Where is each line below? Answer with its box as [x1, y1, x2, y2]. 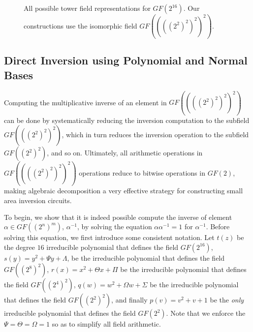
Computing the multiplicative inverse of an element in [4, 97, 167, 107]
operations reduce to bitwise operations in [79, 167, 205, 178]
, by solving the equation [77, 221, 152, 232]
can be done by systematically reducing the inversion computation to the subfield [4, 115, 250, 125]
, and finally [111, 295, 148, 305]
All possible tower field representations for [24, 3, 151, 13]
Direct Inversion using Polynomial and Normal [4, 53, 248, 68]
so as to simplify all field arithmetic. [52, 319, 161, 329]
